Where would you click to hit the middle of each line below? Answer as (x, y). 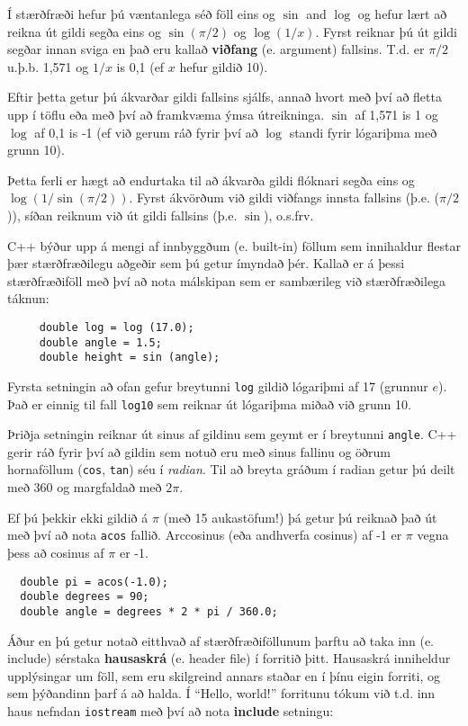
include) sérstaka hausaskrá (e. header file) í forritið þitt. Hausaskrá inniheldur (229, 658)
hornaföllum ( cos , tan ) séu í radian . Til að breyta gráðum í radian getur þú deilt (231, 469)
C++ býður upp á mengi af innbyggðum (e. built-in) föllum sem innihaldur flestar (234, 245)
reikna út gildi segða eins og (84, 31)
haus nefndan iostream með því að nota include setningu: (171, 710)
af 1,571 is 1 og (396, 114)
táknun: (28, 298)
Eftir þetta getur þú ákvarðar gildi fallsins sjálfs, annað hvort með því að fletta (225, 97)
